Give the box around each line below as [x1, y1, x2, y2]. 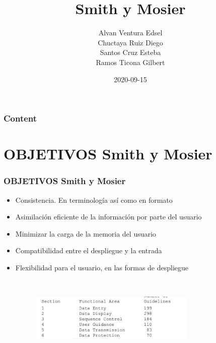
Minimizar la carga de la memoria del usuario [15, 228, 156, 239]
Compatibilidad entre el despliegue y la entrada [15, 245, 162, 256]
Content [4, 112, 37, 125]
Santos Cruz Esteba [100, 47, 161, 58]
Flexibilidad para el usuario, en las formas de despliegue [15, 262, 189, 272]
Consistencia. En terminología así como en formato [15, 194, 173, 205]
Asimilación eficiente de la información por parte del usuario [15, 211, 202, 222]
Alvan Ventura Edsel [98, 27, 163, 38]
